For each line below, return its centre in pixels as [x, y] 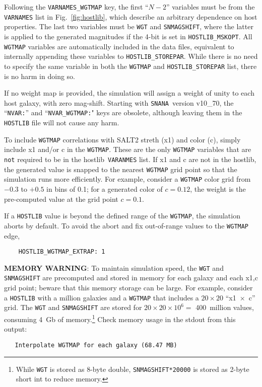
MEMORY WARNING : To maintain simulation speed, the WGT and [114, 267]
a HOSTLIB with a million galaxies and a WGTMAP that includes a [102, 297]
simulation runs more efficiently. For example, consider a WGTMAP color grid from [127, 179]
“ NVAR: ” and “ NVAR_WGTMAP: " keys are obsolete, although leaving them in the [123, 112]
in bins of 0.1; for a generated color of [105, 189]
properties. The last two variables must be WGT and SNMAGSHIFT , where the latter [129, 26]
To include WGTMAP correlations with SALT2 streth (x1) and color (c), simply [122, 139]
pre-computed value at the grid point [61, 199]
